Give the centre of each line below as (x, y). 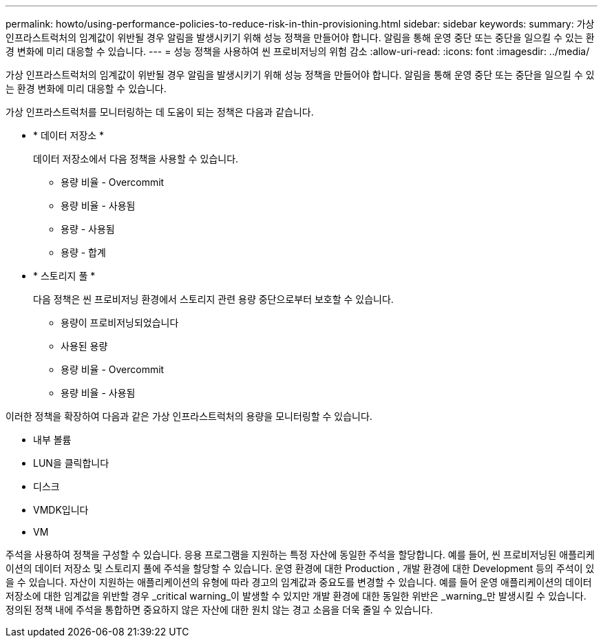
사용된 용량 (84, 346)
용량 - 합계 (83, 252)
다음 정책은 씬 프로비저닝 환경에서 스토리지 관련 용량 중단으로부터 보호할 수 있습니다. (213, 299)
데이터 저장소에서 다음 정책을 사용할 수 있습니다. (136, 159)
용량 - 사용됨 (88, 229)
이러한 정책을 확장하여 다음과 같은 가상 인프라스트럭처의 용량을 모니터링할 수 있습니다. (189, 416)
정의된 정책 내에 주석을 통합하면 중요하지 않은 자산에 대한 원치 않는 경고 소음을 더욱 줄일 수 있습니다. (219, 610)
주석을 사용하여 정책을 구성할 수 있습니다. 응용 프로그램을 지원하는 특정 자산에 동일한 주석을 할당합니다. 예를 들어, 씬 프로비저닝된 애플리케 (300, 555)
